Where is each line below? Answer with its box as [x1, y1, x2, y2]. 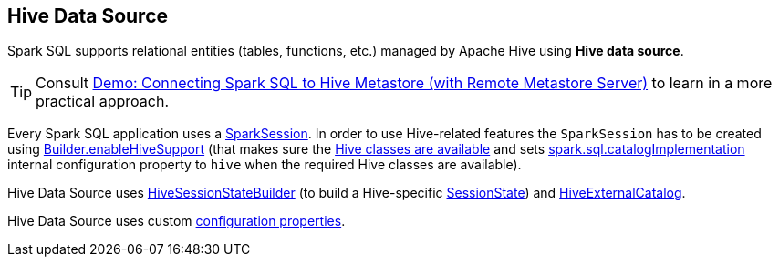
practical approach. [36, 92, 169, 111]
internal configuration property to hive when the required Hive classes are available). [7, 157, 522, 173]
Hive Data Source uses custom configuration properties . [7, 213, 346, 229]
